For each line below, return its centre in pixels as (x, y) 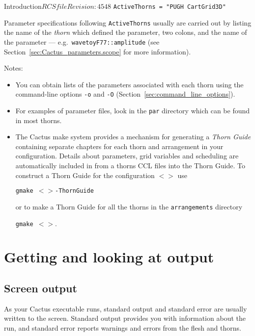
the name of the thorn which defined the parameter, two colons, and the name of (126, 32)
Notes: (14, 68)
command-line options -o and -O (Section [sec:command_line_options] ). (125, 94)
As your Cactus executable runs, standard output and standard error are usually (126, 308)
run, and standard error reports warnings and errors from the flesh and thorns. (123, 327)
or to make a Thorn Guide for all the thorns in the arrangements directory (129, 206)
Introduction (23, 6)
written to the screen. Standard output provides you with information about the (125, 318)
